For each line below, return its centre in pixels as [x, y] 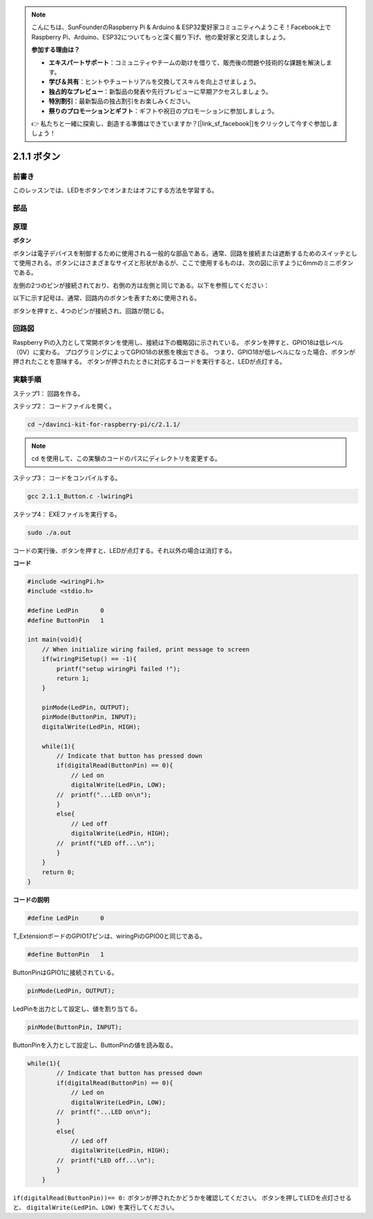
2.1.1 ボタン [37, 157]
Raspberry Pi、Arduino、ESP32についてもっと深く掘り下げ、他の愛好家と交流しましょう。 [160, 37]
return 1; [73, 678]
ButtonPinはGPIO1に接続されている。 [65, 973]
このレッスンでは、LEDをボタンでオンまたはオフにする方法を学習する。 [115, 190]
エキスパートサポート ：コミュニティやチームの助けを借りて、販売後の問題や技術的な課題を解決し [187, 62]
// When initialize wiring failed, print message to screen [146, 649]
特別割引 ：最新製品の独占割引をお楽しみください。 [121, 101]
